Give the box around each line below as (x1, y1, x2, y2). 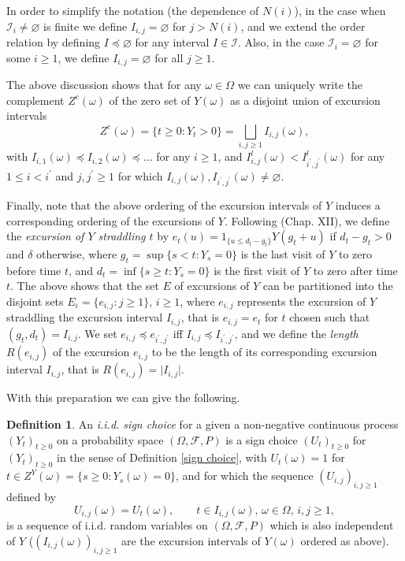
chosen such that (289, 309, 370, 325)
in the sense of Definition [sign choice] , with (56, 449, 267, 466)
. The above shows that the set (10, 277, 159, 294)
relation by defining (6, 34, 101, 50)
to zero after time (313, 262, 398, 278)
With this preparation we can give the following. (6, 389, 240, 406)
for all (154, 49, 184, 65)
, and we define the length (234, 325, 359, 341)
